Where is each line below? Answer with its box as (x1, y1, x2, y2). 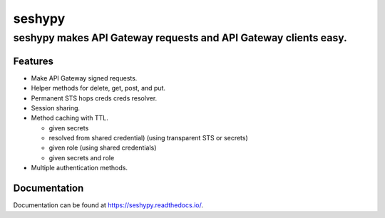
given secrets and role (48, 153, 115, 162)
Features (13, 55, 53, 67)
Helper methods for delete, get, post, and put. (31, 84, 166, 93)
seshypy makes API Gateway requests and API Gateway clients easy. (13, 31, 347, 44)
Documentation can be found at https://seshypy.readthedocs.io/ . (13, 201, 203, 209)
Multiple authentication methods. (31, 164, 128, 172)
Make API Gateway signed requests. (31, 73, 138, 82)
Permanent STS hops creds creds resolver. (31, 93, 158, 103)
